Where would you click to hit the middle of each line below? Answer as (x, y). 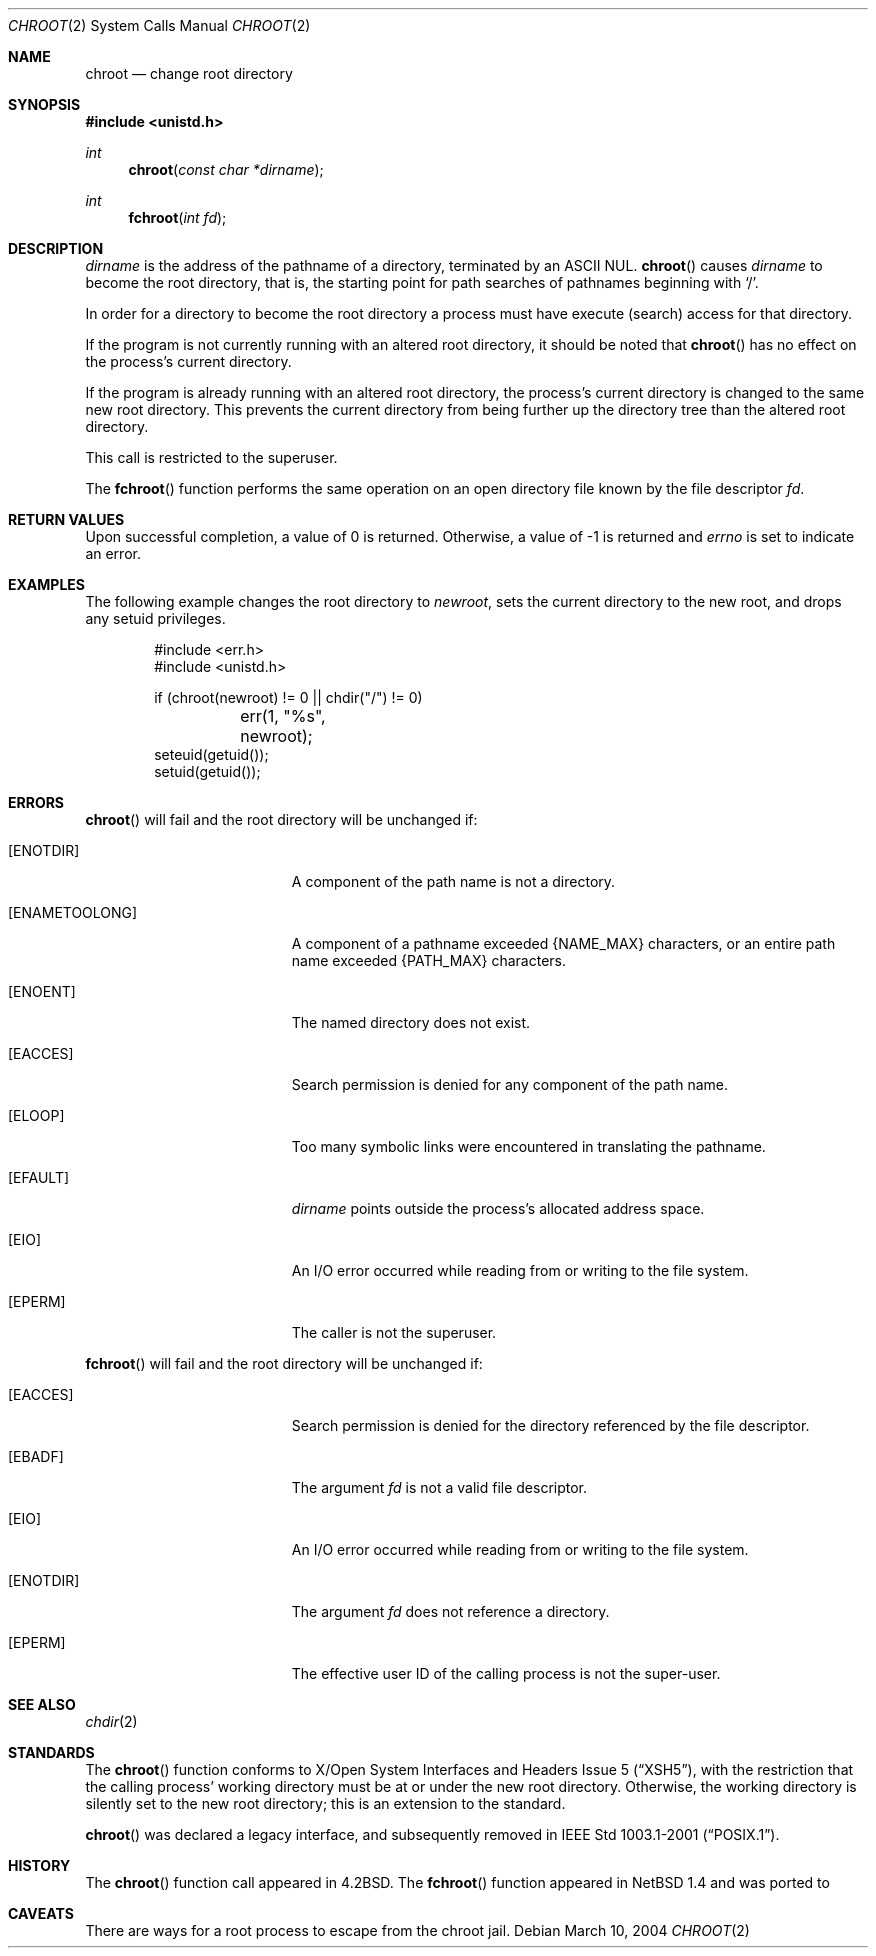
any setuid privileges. (155, 618)
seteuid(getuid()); (211, 754)
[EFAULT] (39, 1177)
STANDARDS (51, 1752)
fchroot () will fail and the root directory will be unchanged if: (284, 1363)
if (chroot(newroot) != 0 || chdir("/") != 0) (288, 697)
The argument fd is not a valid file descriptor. (439, 1487)
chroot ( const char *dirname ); (226, 169)
